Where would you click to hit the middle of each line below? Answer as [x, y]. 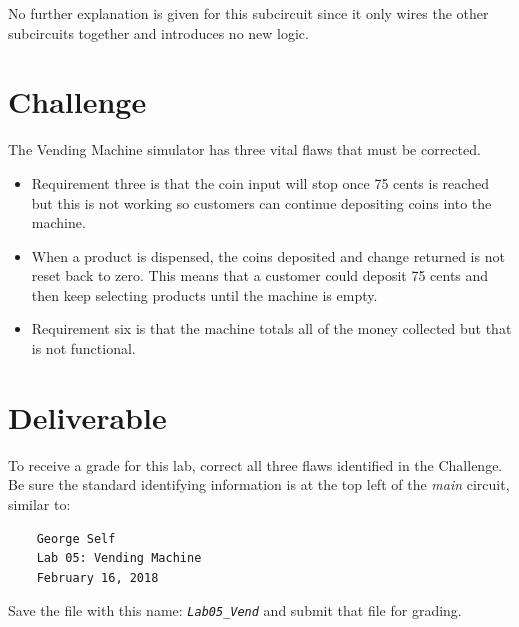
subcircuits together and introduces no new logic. [158, 32]
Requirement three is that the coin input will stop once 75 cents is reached [260, 182]
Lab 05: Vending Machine [119, 558]
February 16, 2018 [97, 577]
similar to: [39, 503]
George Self [76, 538]
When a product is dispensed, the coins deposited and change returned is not [268, 255]
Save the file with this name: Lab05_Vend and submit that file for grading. [235, 610]
